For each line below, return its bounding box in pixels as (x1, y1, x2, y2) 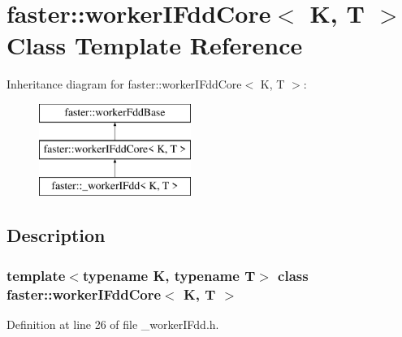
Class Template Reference (6, 28, 303, 62)
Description (6, 223, 106, 248)
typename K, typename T (82, 265, 256, 285)
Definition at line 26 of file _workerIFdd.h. (6, 315, 219, 332)
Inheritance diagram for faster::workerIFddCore (6, 76, 242, 93)
